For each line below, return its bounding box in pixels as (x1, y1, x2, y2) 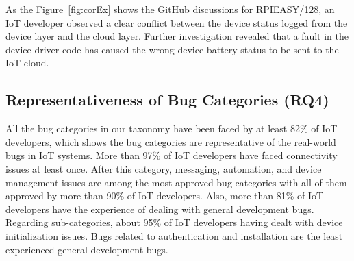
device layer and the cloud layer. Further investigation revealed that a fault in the (5, 29, 349, 43)
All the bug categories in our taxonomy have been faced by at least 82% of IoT (5, 121, 338, 136)
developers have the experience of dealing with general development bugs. (5, 201, 314, 216)
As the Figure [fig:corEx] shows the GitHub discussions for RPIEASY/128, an (5, 2, 335, 16)
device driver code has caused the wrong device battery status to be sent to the (5, 42, 339, 56)
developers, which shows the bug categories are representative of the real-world (5, 134, 336, 149)
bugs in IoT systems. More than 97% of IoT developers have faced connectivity (5, 148, 338, 162)
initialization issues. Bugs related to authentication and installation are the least (5, 228, 343, 243)
